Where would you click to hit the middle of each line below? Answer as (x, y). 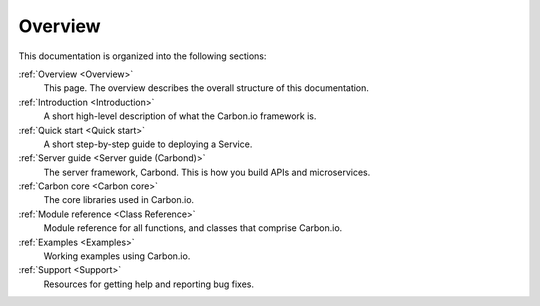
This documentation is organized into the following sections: (142, 56)
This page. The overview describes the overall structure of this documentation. (206, 88)
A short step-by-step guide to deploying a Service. (148, 144)
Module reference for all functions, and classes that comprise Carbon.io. (193, 228)
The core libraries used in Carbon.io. (119, 200)
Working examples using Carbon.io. (117, 256)
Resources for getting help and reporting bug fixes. (149, 284)
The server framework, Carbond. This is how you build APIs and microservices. (207, 172)
